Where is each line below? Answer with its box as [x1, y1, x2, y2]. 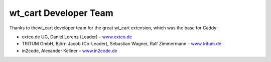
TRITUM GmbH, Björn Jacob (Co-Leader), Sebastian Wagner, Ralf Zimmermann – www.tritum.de [22, 41, 222, 47]
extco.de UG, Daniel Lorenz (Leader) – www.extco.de [22, 34, 132, 40]
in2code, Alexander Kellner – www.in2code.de [22, 48, 117, 54]
